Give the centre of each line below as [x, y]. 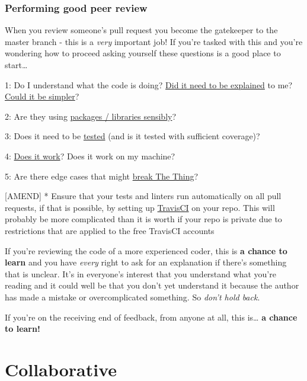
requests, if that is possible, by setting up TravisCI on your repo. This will [140, 207]
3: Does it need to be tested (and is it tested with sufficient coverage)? [132, 136]
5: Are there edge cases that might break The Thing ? [102, 176]
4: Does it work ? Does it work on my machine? [90, 156]
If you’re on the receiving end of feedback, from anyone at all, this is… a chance [151, 317]
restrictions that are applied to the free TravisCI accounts [110, 230]
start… [16, 65]
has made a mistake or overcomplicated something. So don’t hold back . [132, 297]
